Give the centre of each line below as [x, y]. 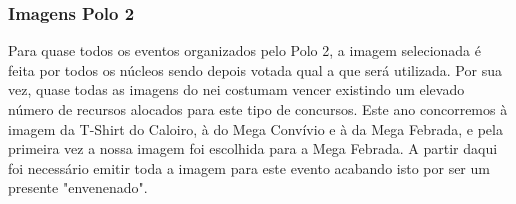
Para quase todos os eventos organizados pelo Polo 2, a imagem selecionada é [244, 50]
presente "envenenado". [78, 187]
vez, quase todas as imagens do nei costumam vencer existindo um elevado [236, 89]
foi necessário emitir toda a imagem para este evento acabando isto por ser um [249, 167]
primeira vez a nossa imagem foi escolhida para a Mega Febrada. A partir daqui [253, 148]
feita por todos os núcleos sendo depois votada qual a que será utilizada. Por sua [255, 69]
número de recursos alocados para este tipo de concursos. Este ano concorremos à [258, 109]
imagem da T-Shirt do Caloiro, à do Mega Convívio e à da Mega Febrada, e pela [255, 128]
